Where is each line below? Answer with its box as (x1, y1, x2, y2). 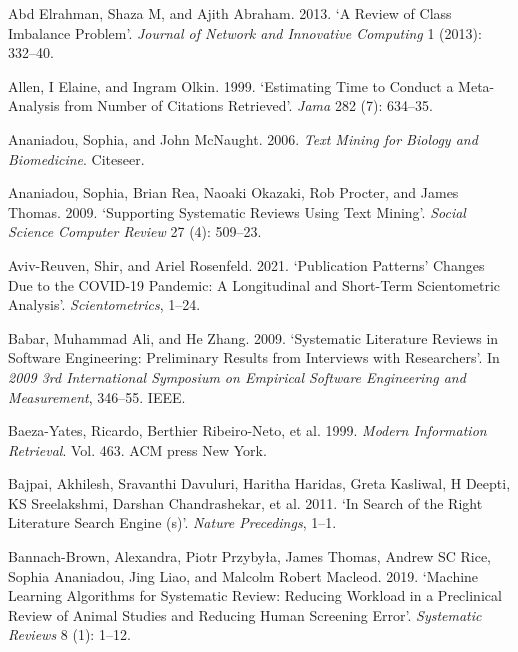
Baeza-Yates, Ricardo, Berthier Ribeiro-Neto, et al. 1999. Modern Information (8, 420, 487, 441)
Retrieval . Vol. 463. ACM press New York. (8, 439, 267, 460)
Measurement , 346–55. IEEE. (8, 386, 186, 407)
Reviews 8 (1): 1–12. (8, 624, 131, 645)
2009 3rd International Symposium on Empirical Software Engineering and (8, 366, 466, 387)
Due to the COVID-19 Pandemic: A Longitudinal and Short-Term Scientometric (8, 274, 501, 295)
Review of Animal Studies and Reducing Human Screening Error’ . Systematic (8, 604, 482, 625)
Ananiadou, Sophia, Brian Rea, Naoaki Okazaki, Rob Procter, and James (8, 182, 459, 203)
